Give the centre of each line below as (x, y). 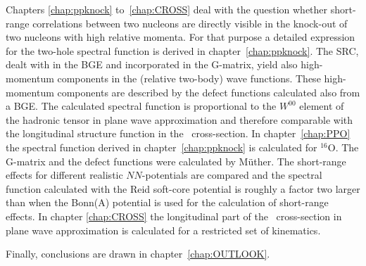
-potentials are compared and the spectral (232, 175)
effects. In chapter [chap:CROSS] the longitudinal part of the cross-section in (174, 216)
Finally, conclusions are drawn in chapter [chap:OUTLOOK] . (138, 254)
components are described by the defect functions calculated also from (209, 92)
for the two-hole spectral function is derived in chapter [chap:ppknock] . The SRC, (182, 50)
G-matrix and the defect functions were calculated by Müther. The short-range (176, 161)
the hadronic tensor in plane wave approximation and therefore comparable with (179, 119)
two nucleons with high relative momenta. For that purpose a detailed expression (181, 37)
